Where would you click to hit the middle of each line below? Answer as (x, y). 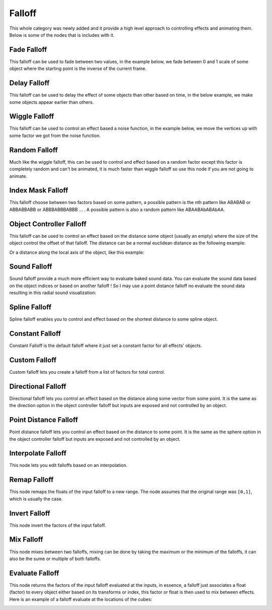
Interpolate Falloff (38, 453)
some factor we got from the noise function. (55, 135)
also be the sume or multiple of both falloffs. (55, 559)
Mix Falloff (26, 540)
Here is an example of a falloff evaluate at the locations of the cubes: (81, 599)
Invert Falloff (30, 513)
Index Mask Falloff (39, 191)
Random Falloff (33, 150)
